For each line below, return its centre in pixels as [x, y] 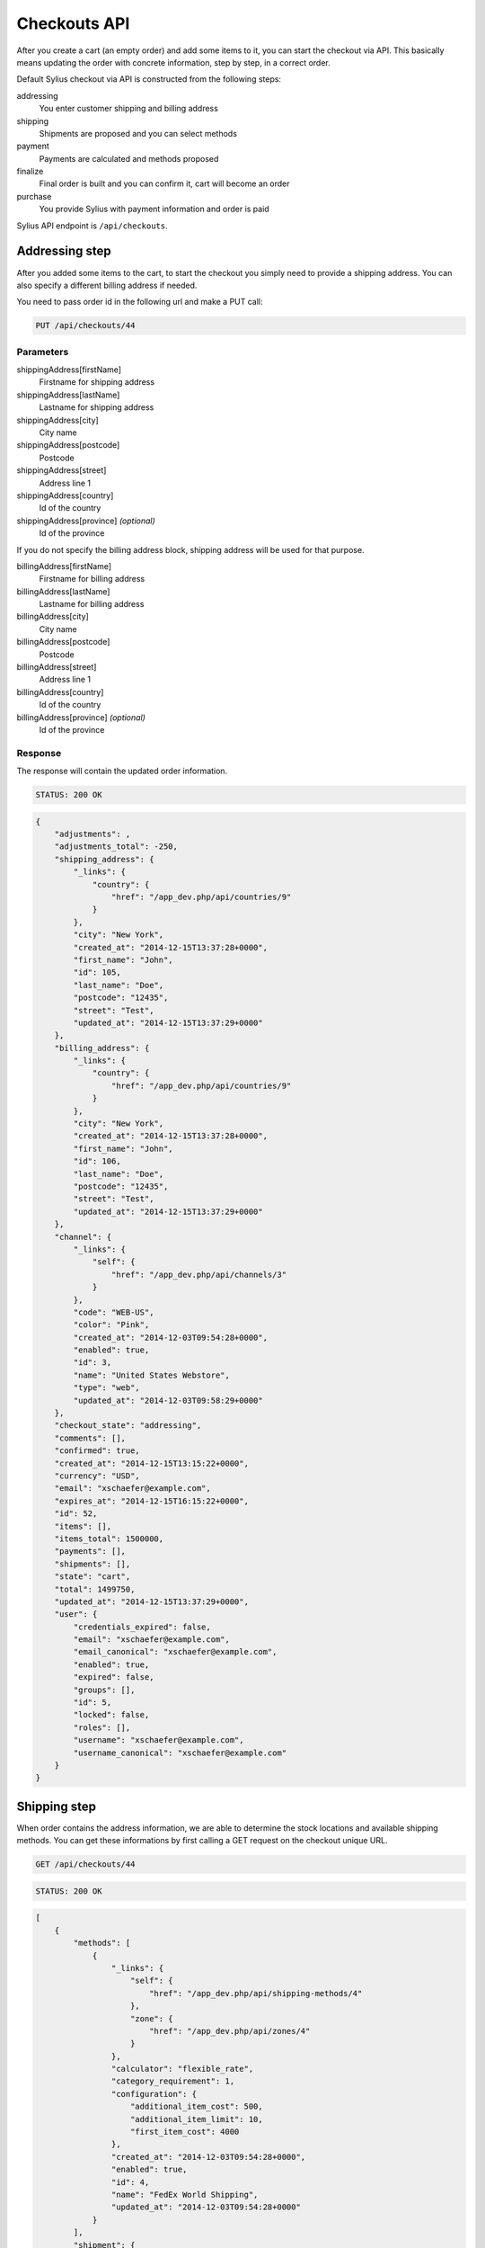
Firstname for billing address [92, 579]
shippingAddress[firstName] [69, 370]
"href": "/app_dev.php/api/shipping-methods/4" [256, 1993]
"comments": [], [90, 1438]
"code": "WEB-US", [114, 1312]
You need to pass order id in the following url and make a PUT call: [140, 302]
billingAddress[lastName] [63, 591]
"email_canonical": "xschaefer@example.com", [175, 1652]
